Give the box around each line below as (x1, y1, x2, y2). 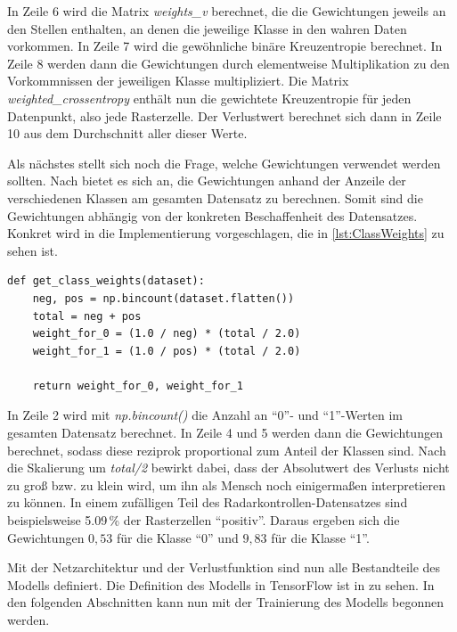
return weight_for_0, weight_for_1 (32, 379, 243, 392)
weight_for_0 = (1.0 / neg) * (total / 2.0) (32, 327, 301, 341)
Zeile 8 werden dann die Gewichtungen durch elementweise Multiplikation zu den (7, 53, 450, 72)
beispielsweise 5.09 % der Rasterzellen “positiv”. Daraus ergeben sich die (7, 511, 400, 529)
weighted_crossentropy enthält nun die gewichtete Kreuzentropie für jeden (7, 88, 412, 107)
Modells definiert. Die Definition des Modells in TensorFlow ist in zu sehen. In (7, 575, 435, 594)
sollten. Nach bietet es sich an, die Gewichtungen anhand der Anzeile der (7, 171, 406, 190)
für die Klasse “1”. (271, 528, 370, 546)
